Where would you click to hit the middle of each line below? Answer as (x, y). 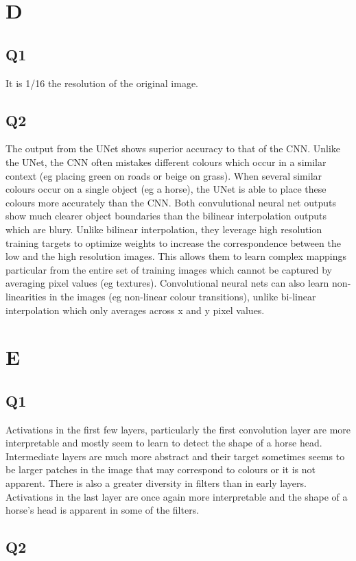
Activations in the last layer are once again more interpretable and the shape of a (177, 496)
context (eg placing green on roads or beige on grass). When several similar (164, 175)
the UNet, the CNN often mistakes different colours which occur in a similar (166, 162)
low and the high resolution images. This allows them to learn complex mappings (176, 256)
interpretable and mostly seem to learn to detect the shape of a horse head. (164, 443)
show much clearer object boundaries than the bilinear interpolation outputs (166, 216)
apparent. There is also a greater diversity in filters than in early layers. (156, 483)
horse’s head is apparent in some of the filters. (103, 510)
